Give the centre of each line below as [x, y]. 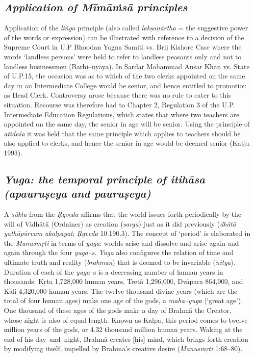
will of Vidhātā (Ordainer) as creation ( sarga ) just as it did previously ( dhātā [120, 223]
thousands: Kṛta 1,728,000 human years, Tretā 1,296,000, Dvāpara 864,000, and [124, 281]
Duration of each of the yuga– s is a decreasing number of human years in [114, 271]
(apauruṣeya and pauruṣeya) [77, 193]
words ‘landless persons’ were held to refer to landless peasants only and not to [123, 56]
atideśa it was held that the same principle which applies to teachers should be [122, 133]
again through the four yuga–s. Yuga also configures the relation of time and [119, 252]
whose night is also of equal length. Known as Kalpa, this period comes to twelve [126, 319]
